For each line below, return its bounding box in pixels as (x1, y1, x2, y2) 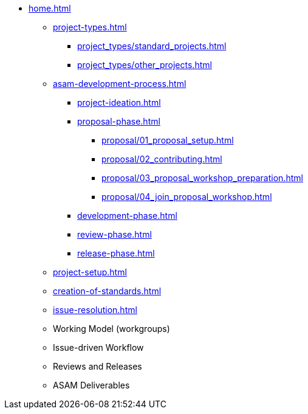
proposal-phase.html (77, 116, 160, 126)
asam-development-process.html (53, 78, 187, 89)
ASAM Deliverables (53, 380, 130, 390)
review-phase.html (77, 229, 152, 240)
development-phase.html (77, 210, 177, 221)
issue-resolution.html (53, 305, 137, 315)
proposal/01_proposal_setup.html (101, 135, 234, 145)
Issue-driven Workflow (53, 342, 144, 353)
